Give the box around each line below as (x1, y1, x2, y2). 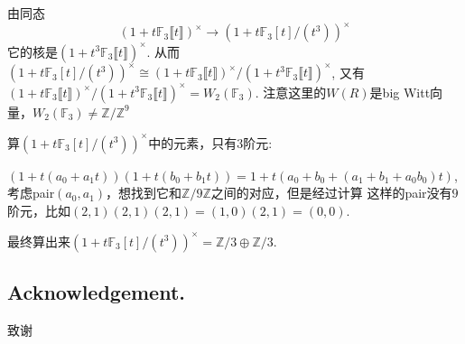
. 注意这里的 (255, 82, 327, 101)
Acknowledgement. (7, 278, 186, 306)
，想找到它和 (106, 183, 182, 202)
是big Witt (369, 82, 431, 101)
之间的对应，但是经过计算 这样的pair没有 (210, 183, 452, 202)
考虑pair (7, 183, 55, 202)
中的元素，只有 (148, 133, 237, 152)
